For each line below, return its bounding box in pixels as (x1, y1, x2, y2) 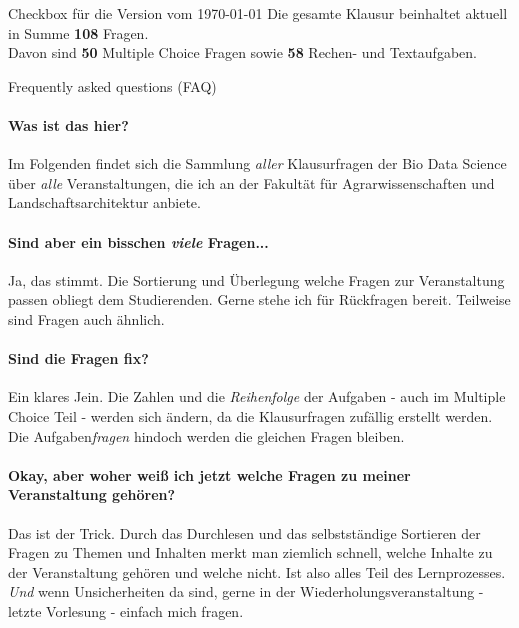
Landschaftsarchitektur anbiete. (8, 192, 201, 213)
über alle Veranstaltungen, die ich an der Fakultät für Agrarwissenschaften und (8, 172, 495, 193)
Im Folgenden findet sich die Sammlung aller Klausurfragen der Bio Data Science (8, 153, 507, 174)
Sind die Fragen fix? (8, 348, 149, 369)
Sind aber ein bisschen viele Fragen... (8, 231, 269, 252)
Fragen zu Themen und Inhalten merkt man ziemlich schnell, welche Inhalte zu (8, 542, 493, 563)
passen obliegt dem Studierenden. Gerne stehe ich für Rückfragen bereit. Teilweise (8, 289, 511, 310)
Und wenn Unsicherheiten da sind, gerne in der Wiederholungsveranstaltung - (8, 581, 484, 602)
